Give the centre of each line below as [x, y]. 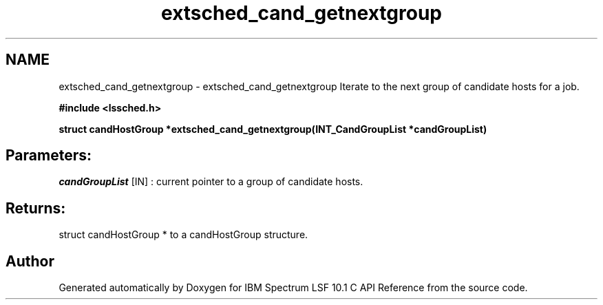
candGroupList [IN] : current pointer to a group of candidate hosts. [211, 182]
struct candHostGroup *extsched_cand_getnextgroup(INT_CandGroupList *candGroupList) [273, 129]
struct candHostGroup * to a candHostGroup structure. [183, 235]
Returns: [36, 208]
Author [30, 261]
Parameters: [49, 156]
